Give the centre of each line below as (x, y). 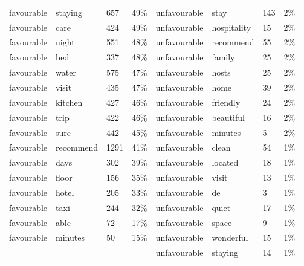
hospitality (231, 27)
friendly (226, 102)
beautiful (228, 117)
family (223, 57)
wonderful (230, 237)
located (225, 162)
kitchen (69, 102)
